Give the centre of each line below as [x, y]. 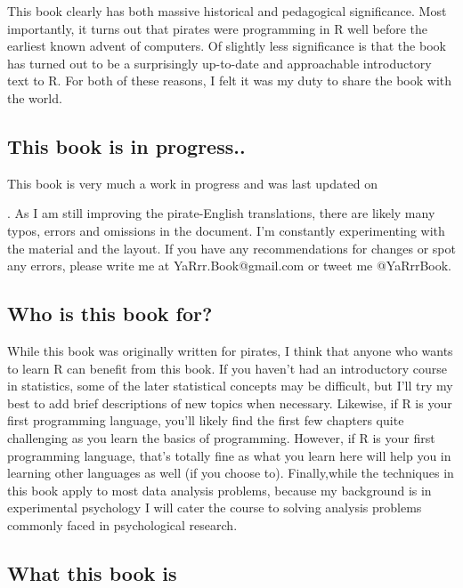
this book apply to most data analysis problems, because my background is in [219, 490]
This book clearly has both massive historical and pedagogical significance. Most [227, 11]
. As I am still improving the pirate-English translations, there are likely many [221, 213]
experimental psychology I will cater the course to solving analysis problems [215, 507]
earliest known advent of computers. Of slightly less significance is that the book [227, 46]
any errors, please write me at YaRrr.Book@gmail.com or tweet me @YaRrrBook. [230, 266]
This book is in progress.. [126, 145]
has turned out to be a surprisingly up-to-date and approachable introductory [219, 63]
